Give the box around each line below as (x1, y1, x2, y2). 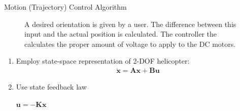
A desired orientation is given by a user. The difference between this (24, 18, 236, 29)
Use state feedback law (16, 81, 87, 92)
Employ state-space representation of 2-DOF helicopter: (16, 55, 190, 66)
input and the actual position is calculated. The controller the (24, 29, 217, 39)
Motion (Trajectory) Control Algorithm (4, 2, 127, 12)
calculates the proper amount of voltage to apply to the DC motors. (24, 38, 236, 49)
